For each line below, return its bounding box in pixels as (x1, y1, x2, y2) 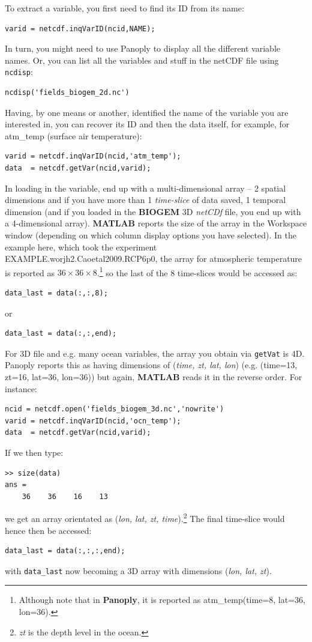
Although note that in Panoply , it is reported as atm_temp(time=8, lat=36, (19, 593, 305, 606)
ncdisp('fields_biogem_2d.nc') (5, 88, 130, 97)
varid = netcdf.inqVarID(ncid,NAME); (5, 24, 155, 33)
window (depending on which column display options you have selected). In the (5, 228, 296, 241)
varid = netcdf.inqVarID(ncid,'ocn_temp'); (5, 416, 181, 425)
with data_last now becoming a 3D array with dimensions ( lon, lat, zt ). (5, 564, 272, 577)
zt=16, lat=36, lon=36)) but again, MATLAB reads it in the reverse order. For (5, 371, 302, 383)
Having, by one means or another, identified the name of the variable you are (5, 106, 289, 118)
